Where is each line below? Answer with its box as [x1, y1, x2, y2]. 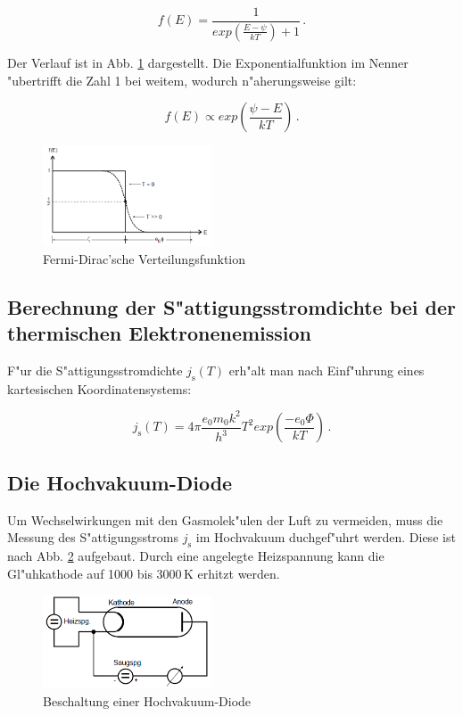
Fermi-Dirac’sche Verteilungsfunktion [43, 249, 246, 267]
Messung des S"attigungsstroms [7, 528, 179, 547]
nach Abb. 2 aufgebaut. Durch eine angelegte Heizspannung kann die [7, 546, 384, 564]
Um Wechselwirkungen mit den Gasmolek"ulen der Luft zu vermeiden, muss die [7, 510, 443, 529]
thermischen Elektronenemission [7, 319, 312, 347]
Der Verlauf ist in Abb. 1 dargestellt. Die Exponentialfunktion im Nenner [7, 53, 409, 71]
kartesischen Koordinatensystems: [7, 379, 192, 398]
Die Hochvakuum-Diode [7, 468, 233, 496]
